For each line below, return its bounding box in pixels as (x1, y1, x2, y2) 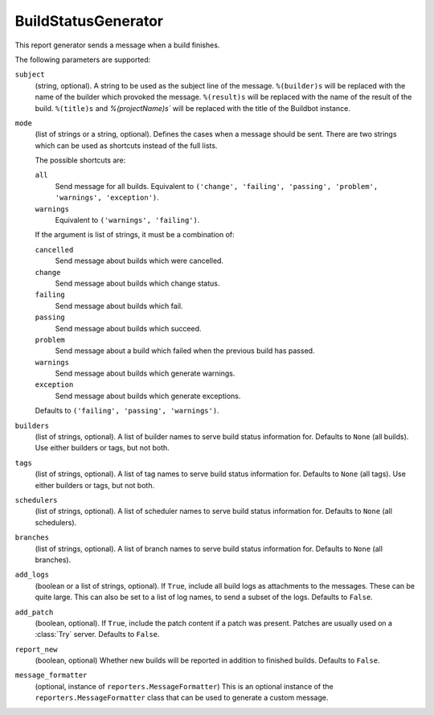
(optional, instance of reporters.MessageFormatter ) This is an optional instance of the (35, 681, 334, 691)
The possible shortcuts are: (35, 155, 126, 165)
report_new (14, 644, 58, 654)
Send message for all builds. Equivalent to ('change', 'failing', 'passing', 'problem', (55, 181, 379, 191)
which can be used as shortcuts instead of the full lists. (35, 141, 218, 150)
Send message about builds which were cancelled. (55, 256, 224, 265)
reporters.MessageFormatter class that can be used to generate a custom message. (35, 692, 329, 703)
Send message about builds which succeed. (55, 323, 202, 333)
